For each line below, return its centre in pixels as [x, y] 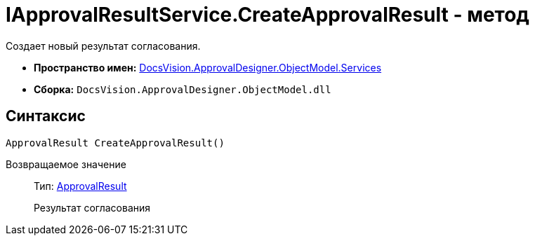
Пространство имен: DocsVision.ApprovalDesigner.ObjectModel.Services [208, 67]
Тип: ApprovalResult [80, 186]
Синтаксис [46, 116]
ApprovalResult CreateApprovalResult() [115, 143]
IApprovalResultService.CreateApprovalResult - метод [267, 15]
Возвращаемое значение [66, 164]
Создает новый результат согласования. [103, 46]
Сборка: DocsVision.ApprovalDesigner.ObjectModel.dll [183, 89]
